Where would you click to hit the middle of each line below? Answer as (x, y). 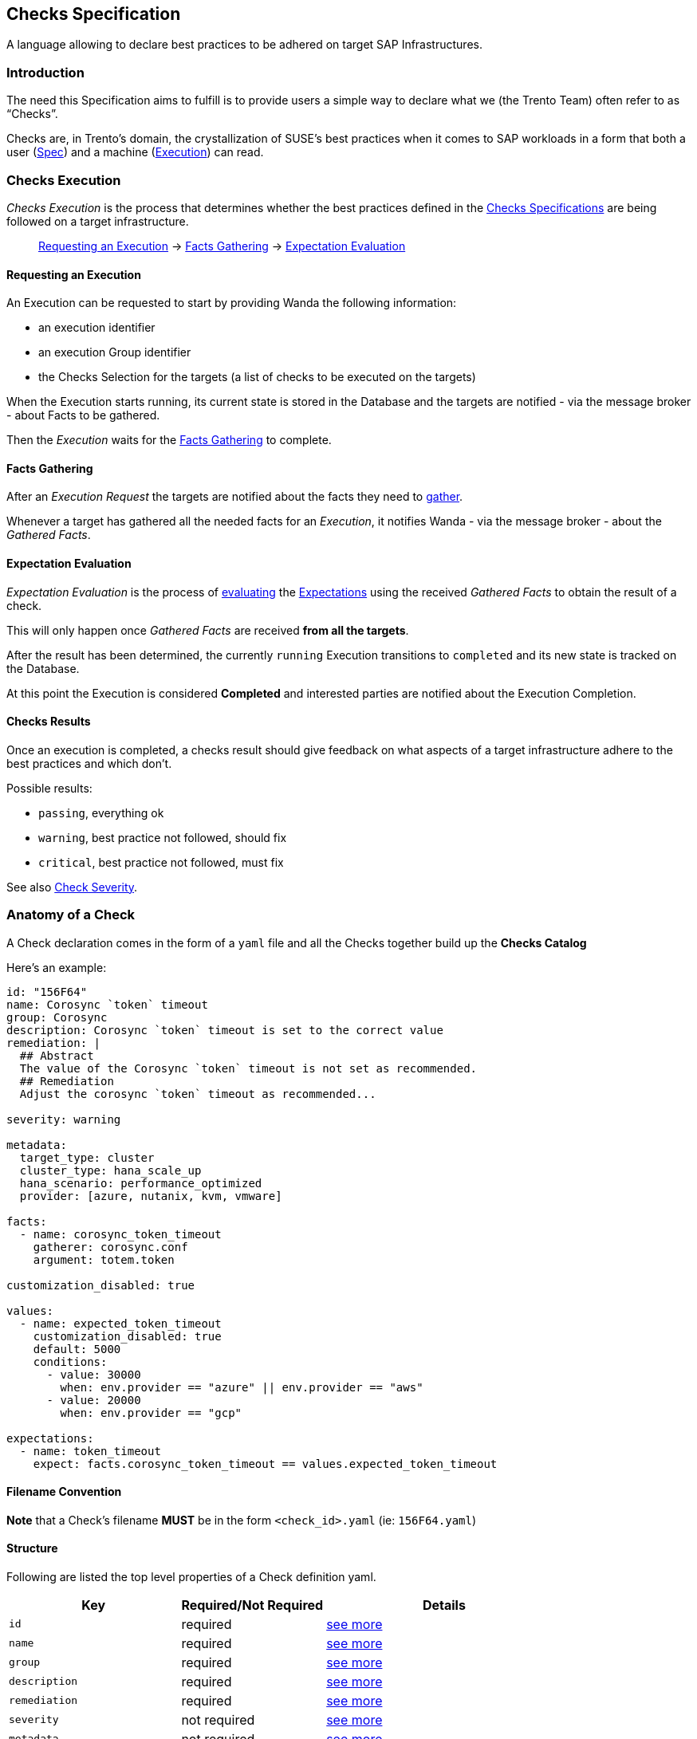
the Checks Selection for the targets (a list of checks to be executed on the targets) (257, 377)
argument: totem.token (104, 1259)
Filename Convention (64, 1492)
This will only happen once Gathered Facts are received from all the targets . (208, 630)
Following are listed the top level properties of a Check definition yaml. (191, 1576)
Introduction (45, 72)
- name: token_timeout (90, 1451)
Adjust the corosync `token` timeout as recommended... (198, 1094)
